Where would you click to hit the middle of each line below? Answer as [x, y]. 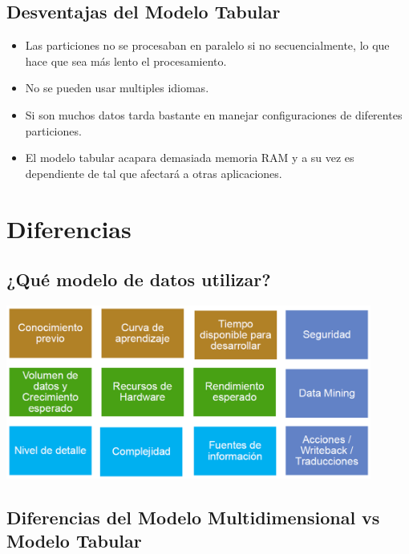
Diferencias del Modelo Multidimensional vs [193, 517]
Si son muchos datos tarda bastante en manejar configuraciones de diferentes [214, 114]
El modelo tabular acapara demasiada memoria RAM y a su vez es [190, 158]
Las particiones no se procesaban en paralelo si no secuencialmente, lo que [207, 45]
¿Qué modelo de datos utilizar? [139, 279]
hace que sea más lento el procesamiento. [126, 61]
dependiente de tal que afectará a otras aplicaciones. [154, 173]
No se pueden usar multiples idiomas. [117, 88]
